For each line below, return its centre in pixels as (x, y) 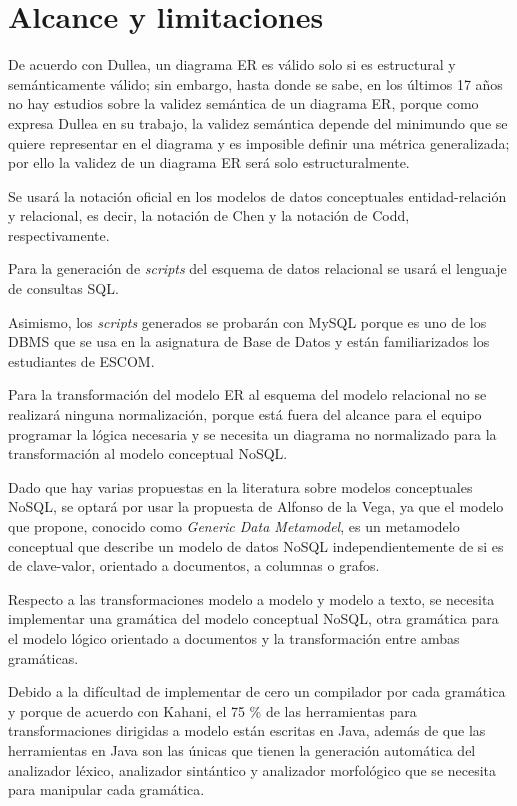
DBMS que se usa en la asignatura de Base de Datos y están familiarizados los (249, 341)
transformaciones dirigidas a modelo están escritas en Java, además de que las (247, 730)
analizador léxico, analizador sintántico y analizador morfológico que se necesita (252, 769)
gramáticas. (43, 657)
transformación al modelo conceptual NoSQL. (148, 453)
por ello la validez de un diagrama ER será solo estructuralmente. (209, 162)
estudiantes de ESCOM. (81, 360)
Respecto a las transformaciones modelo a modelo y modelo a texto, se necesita (251, 598)
